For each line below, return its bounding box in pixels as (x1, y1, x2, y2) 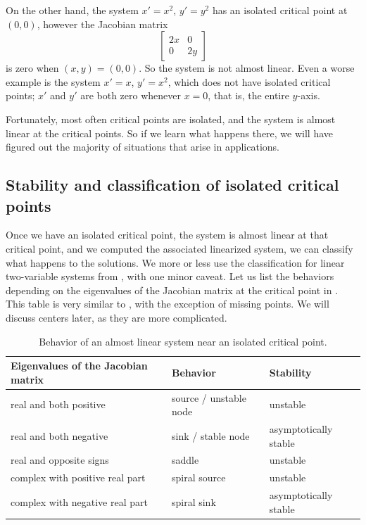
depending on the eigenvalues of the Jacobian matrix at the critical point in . (6, 282, 339, 297)
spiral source (171, 470, 226, 485)
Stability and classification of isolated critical (6, 174, 339, 196)
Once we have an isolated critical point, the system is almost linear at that (6, 227, 329, 242)
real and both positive (11, 397, 106, 412)
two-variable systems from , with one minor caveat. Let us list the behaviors (6, 269, 334, 284)
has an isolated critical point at (212, 3, 348, 17)
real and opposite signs (11, 453, 109, 467)
